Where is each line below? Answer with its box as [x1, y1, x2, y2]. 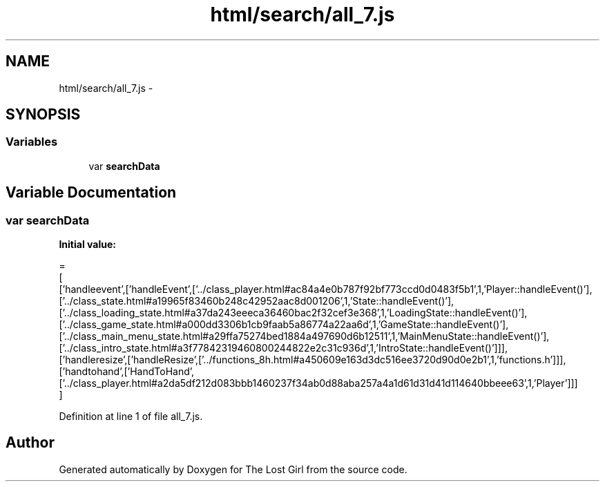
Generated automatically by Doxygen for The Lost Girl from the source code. [59, 463, 407, 475]
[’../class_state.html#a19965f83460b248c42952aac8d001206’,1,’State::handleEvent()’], [59, 295, 454, 307]
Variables [6, 135, 58, 149]
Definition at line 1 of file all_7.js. [59, 410, 203, 423]
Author [6, 434, 55, 452]
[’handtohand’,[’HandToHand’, [59, 365, 195, 378]
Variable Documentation [6, 184, 177, 202]
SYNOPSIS [6, 106, 81, 124]
